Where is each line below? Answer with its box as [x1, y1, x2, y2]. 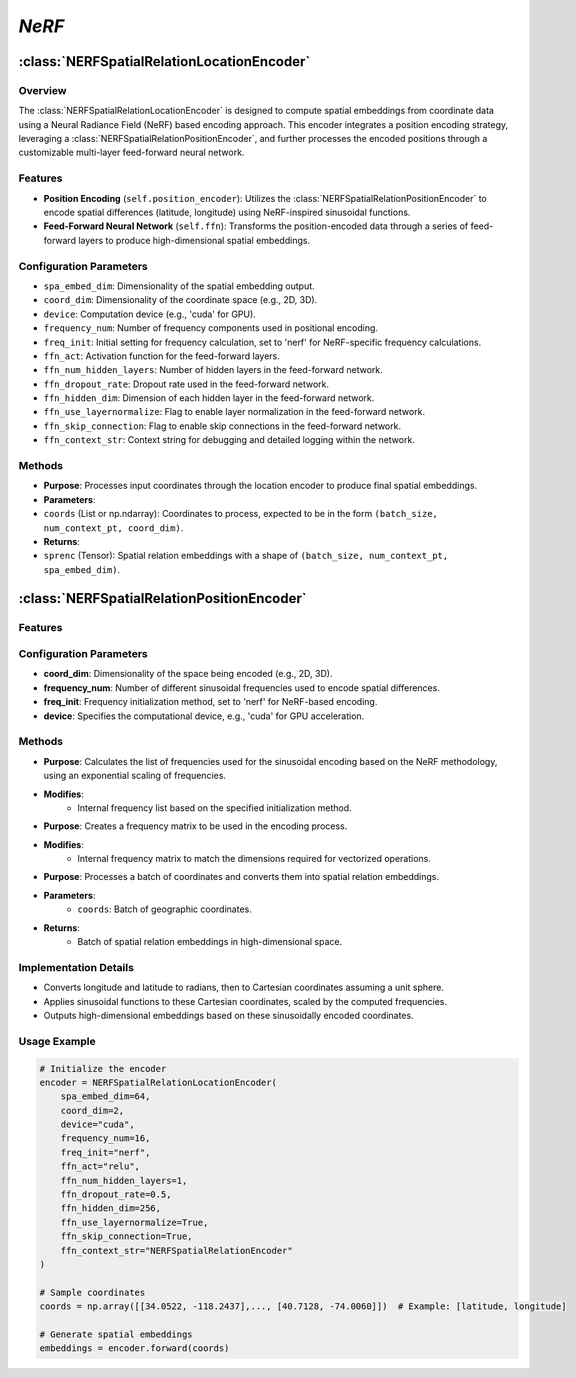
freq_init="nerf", [60, 1146, 151, 1158]
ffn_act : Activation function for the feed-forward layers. [43, 350, 280, 362]
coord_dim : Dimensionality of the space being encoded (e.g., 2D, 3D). [43, 668, 333, 680]
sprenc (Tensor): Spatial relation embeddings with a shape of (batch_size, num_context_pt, [43, 550, 449, 562]
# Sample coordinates [39, 1286, 146, 1298]
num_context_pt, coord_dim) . [43, 521, 184, 534]
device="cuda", [60, 1119, 135, 1130]
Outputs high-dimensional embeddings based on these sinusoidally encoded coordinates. [43, 1009, 414, 1021]
